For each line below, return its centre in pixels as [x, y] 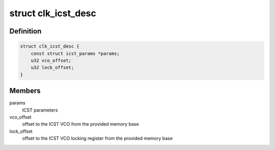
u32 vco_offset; [51, 60]
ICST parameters [40, 110]
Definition [25, 31]
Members [25, 91]
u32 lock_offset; [52, 68]
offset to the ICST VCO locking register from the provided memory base [98, 138]
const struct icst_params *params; [75, 53]
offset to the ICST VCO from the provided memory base [81, 124]
